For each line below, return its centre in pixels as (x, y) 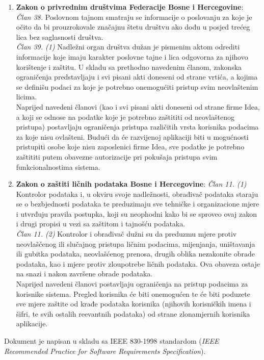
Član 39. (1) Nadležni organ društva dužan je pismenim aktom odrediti (128, 47)
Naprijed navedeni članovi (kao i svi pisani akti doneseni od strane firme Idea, (138, 106)
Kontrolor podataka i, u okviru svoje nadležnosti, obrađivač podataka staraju (137, 194)
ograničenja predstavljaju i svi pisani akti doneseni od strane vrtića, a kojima (137, 77)
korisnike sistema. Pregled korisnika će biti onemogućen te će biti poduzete (133, 293)
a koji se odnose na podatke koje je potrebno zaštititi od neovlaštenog (125, 117)
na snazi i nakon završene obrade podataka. (84, 274)
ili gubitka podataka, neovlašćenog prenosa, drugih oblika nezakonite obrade (135, 254)
